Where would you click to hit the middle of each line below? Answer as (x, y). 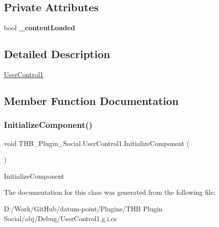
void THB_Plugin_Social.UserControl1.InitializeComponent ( (97, 143)
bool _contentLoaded (40, 28)
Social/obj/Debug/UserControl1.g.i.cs (60, 218)
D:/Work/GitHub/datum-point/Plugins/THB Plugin (83, 208)
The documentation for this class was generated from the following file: (110, 192)
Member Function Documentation (91, 100)
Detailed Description (57, 54)
